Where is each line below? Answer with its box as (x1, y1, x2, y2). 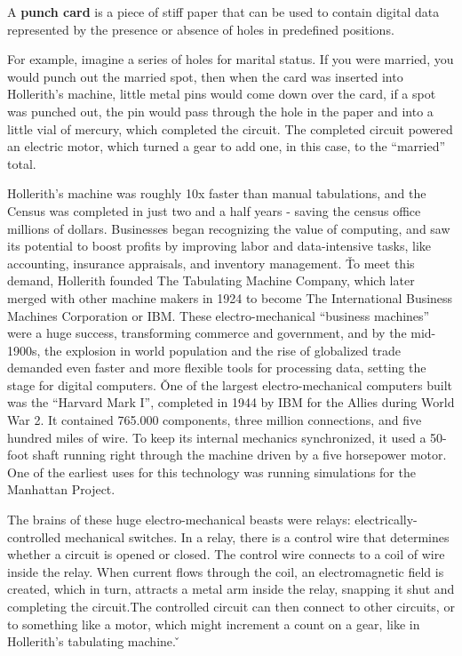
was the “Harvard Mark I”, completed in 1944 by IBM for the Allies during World (7, 393, 455, 412)
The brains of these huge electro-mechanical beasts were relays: (7, 510, 351, 529)
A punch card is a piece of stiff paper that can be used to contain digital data (7, 3, 440, 20)
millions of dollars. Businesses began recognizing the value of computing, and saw (7, 219, 450, 237)
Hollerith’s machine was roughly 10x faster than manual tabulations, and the (7, 184, 426, 203)
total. (7, 154, 36, 172)
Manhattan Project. (7, 480, 115, 499)
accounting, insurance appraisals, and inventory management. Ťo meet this (7, 253, 415, 272)
